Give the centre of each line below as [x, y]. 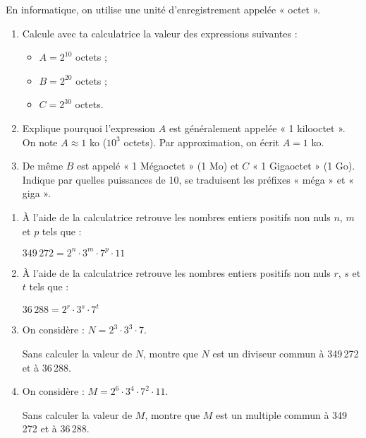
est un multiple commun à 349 [282, 414]
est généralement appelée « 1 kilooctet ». [257, 128]
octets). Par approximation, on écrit [201, 142]
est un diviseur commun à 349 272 [286, 353]
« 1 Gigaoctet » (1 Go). [304, 166]
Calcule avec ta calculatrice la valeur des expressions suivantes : [160, 33]
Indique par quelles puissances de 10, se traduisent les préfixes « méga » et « [188, 179]
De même [43, 166]
